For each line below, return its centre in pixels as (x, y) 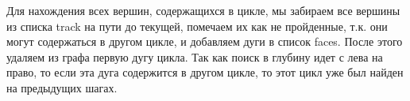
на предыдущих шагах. (62, 87)
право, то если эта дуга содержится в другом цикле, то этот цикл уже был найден (205, 72)
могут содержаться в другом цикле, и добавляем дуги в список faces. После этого (205, 41)
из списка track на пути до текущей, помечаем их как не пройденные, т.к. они (197, 26)
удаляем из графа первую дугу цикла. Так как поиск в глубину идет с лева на (195, 56)
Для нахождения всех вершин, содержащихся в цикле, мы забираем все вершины (203, 10)
